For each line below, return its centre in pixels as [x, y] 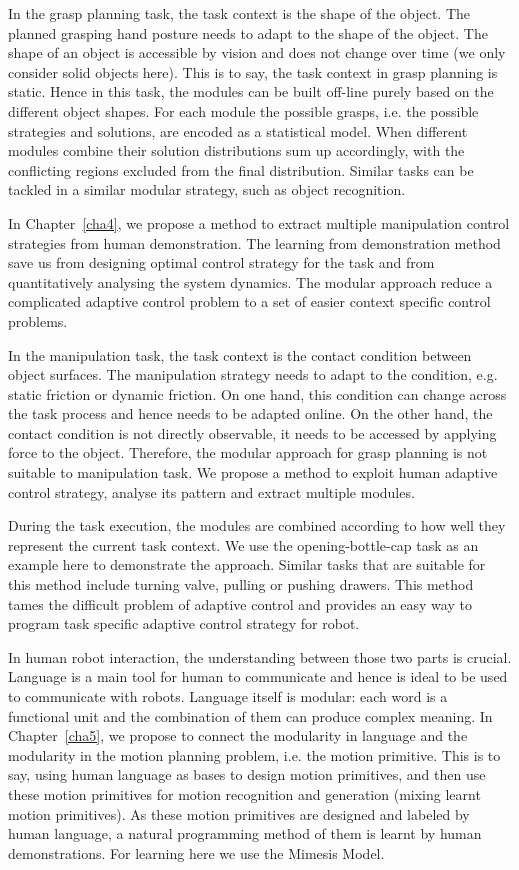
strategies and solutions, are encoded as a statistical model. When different [238, 130]
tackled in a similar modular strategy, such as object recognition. [207, 189]
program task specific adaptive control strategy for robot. [184, 623]
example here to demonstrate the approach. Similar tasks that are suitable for [247, 564]
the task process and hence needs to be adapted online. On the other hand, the [250, 413]
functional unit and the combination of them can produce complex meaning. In [250, 715]
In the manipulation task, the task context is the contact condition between [240, 354]
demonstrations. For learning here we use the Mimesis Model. [196, 852]
